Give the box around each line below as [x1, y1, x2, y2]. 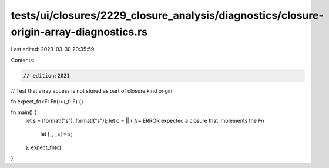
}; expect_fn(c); [25, 144, 63, 151]
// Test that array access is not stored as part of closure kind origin [11, 87, 173, 94]
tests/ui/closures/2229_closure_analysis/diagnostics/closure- [11, 9, 324, 22]
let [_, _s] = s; [40, 130, 73, 137]
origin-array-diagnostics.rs [11, 25, 148, 38]
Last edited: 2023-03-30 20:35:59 [11, 46, 95, 53]
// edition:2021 [23, 72, 70, 79]
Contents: [11, 56, 35, 63]
